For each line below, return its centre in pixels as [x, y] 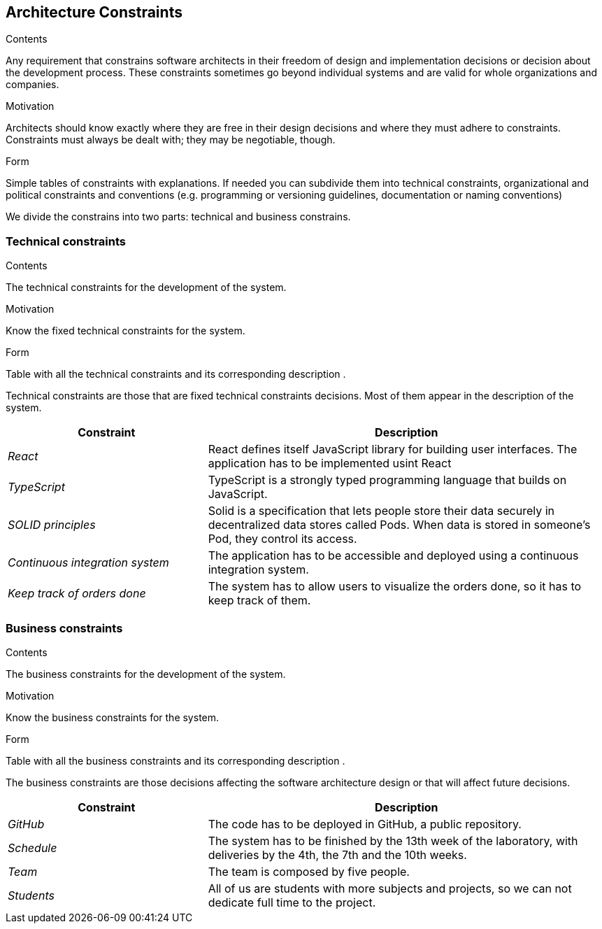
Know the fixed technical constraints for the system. [126, 331]
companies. [33, 85]
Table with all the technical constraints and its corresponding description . [176, 374]
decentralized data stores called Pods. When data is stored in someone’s [399, 525]
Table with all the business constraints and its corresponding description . [175, 760]
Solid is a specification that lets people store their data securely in [381, 511]
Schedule [33, 848]
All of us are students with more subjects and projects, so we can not [390, 888]
